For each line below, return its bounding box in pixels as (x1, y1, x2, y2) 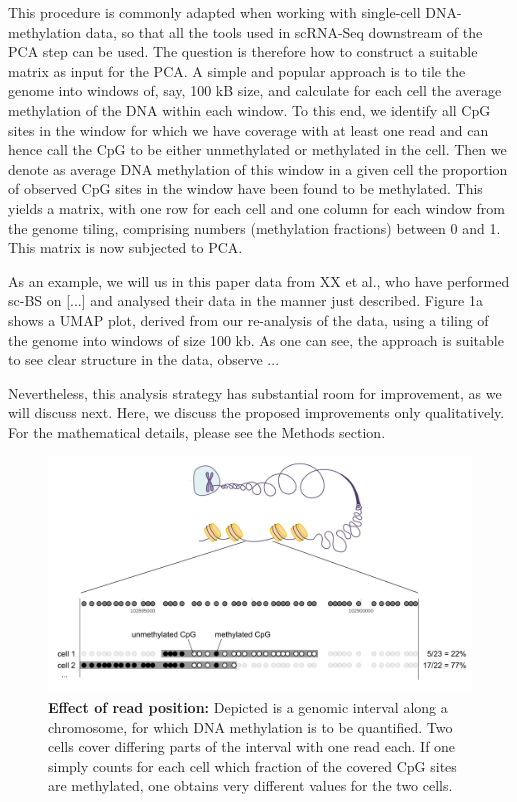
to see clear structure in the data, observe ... (8, 349, 280, 370)
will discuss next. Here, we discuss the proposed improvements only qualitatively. (8, 402, 505, 423)
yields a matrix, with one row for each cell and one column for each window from (8, 197, 505, 218)
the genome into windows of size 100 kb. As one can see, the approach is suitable (8, 329, 504, 350)
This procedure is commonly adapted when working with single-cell (8, 2, 421, 22)
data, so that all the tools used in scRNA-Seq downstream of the (85, 21, 483, 42)
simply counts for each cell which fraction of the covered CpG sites (48, 755, 457, 776)
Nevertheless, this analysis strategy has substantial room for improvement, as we (8, 382, 502, 403)
